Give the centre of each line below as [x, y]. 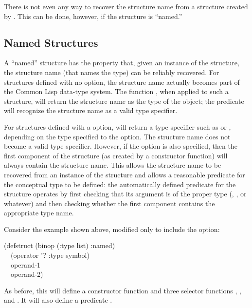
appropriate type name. [39, 213]
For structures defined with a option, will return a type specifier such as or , [117, 126]
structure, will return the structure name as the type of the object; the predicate [124, 101]
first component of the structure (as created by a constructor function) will [116, 155]
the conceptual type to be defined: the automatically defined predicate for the [120, 184]
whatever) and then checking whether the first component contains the [109, 203]
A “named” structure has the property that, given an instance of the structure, [122, 63]
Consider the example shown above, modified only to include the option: [112, 229]
